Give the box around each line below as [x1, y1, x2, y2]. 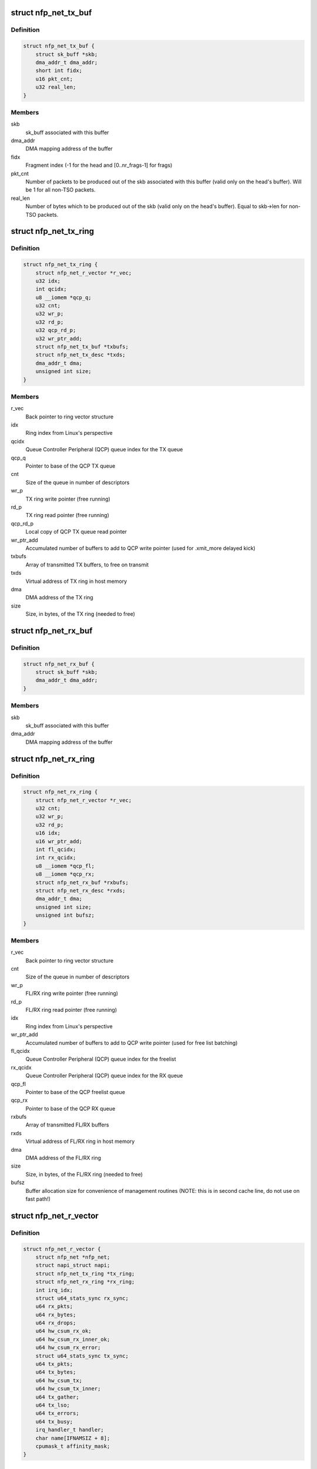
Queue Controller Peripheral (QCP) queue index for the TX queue [25, 446, 183, 453]
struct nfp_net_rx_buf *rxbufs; [35, 879, 129, 886]
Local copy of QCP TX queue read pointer [25, 528, 127, 535]
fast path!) [25, 1195, 51, 1202]
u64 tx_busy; [35, 1418, 73, 1425]
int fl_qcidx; [35, 846, 76, 853]
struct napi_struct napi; [35, 1262, 110, 1269]
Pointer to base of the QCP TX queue [25, 462, 116, 469]
